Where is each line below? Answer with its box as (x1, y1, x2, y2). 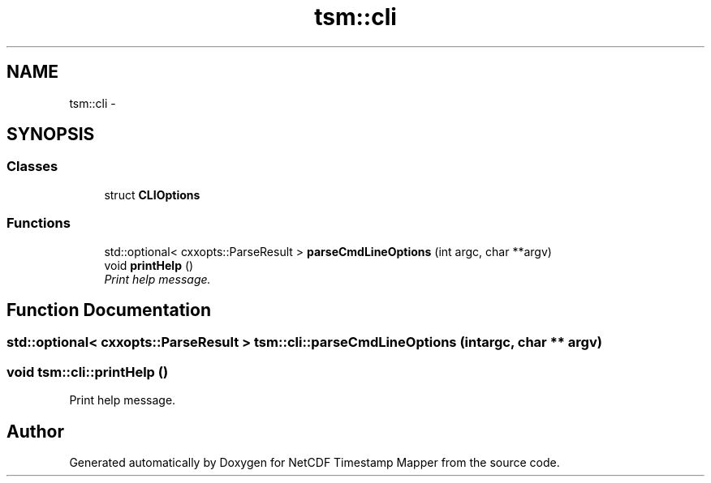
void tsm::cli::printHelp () (6, 363, 169, 380)
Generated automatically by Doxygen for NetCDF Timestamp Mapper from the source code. (69, 455, 560, 469)
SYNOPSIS (6, 124, 95, 145)
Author (6, 421, 64, 442)
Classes (6, 158, 58, 175)
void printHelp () (104, 258, 194, 272)
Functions (6, 215, 71, 232)
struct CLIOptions (104, 187, 200, 202)
